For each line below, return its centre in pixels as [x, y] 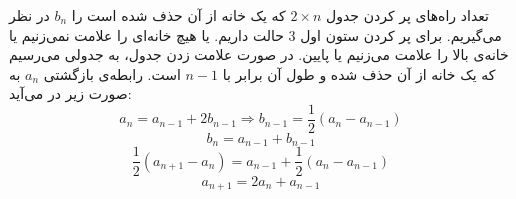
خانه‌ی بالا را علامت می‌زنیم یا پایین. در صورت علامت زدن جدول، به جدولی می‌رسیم [259, 54]
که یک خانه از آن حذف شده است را [178, 15]
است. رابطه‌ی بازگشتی [112, 73]
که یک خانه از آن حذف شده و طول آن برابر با [359, 73]
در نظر [29, 15]
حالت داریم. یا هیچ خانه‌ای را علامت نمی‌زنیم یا [146, 34]
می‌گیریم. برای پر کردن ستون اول [401, 34]
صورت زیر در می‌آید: [70, 93]
